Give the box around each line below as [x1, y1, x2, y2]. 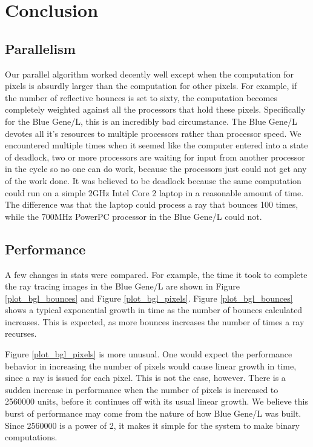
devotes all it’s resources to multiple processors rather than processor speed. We [5, 127, 301, 139]
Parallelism [5, 39, 76, 58]
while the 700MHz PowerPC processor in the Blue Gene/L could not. [5, 210, 262, 222]
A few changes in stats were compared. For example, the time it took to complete [5, 268, 308, 280]
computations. [5, 431, 58, 443]
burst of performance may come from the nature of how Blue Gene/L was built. [5, 407, 301, 420]
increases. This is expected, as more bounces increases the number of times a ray [5, 315, 305, 328]
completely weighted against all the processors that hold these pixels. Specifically [5, 103, 306, 116]
